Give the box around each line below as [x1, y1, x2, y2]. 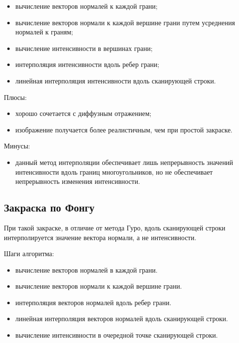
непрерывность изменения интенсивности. [15, 176, 140, 186]
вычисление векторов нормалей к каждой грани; [15, 1, 158, 11]
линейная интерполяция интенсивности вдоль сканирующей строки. [15, 75, 216, 85]
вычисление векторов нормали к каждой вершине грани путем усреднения [15, 17, 235, 27]
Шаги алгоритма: [4, 248, 54, 259]
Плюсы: [4, 92, 27, 102]
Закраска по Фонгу [4, 200, 95, 215]
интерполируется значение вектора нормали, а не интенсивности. [4, 232, 196, 242]
